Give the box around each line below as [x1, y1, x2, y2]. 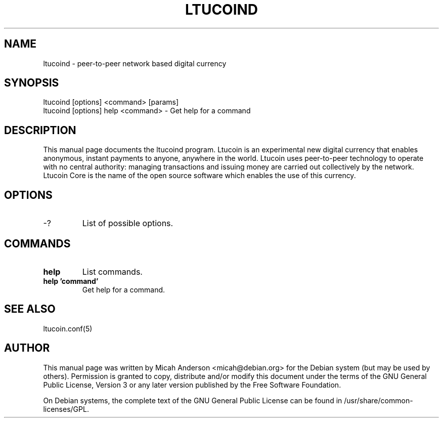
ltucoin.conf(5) [43, 324, 93, 333]
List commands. [82, 266, 143, 277]
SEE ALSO [4, 303, 56, 316]
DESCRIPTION [4, 123, 76, 137]
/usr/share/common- [344, 396, 413, 405]
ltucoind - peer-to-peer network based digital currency [43, 59, 227, 68]
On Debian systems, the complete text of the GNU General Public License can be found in [43, 396, 342, 405]
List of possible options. [82, 218, 173, 229]
